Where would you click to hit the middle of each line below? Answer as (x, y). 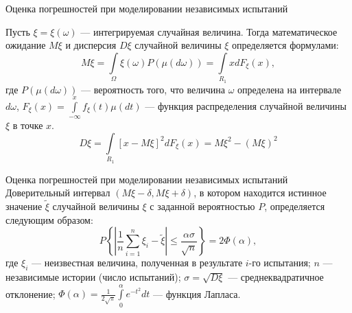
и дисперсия (91, 45)
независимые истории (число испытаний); (93, 277)
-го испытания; (280, 263)
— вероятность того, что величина (153, 89)
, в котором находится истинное (260, 193)
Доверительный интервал (58, 193)
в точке (28, 125)
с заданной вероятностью (202, 206)
